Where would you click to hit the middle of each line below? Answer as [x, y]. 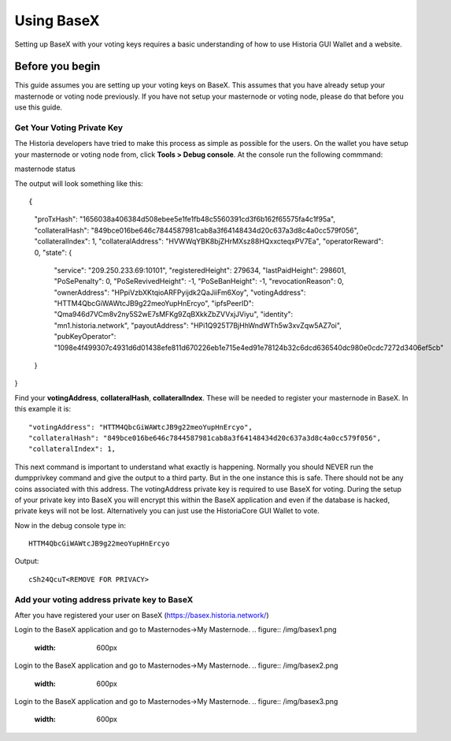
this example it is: [43, 409]
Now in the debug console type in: [70, 525]
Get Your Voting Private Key [69, 128]
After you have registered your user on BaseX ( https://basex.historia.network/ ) [142, 616]
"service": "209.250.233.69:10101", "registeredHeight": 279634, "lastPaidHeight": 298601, [200, 270]
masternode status [45, 169]
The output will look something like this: [79, 183]
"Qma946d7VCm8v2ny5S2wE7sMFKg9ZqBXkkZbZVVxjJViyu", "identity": [174, 315]
